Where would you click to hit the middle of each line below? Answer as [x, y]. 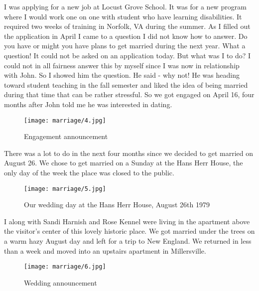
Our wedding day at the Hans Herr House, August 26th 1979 [117, 205]
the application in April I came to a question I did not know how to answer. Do [126, 36]
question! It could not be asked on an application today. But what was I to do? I [128, 55]
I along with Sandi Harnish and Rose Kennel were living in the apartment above [127, 221]
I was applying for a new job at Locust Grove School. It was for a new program [125, 6]
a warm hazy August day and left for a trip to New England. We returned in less [128, 241]
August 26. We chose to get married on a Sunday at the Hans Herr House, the [124, 163]
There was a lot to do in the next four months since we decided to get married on [129, 153]
